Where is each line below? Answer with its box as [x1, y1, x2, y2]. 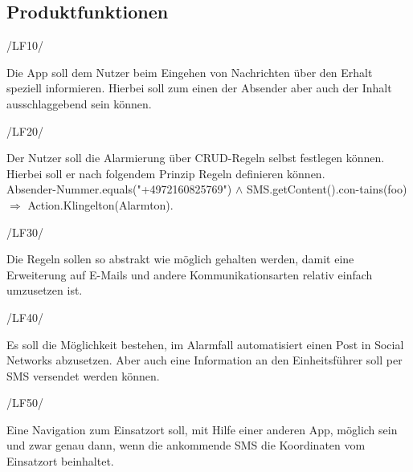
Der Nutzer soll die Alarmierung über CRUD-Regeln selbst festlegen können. [6, 149, 385, 166]
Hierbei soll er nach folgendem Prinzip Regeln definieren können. [6, 165, 325, 181]
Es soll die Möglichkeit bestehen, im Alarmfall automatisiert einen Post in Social [6, 336, 404, 352]
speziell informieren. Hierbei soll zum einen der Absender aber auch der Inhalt [6, 79, 392, 96]
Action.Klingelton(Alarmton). [27, 196, 174, 213]
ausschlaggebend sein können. [6, 95, 152, 112]
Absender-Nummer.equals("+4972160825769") [6, 181, 232, 197]
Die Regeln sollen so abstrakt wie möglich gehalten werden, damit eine [6, 250, 354, 267]
